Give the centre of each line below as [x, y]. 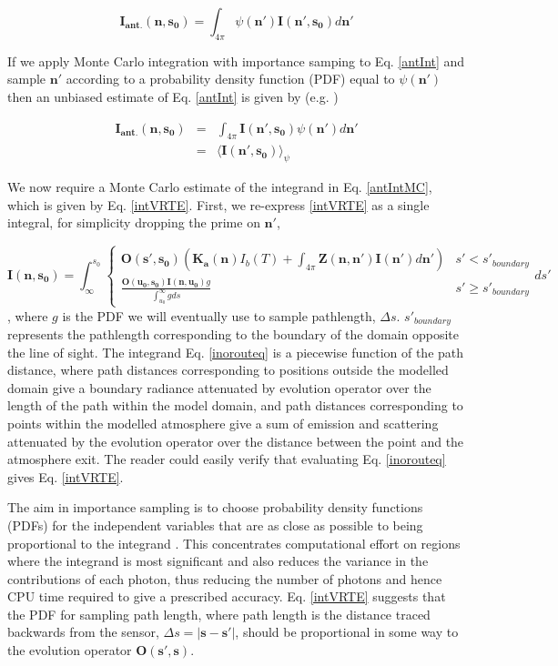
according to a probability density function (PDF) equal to [230, 79]
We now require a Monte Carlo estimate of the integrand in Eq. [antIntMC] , [220, 187]
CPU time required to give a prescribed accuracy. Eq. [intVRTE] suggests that [227, 596]
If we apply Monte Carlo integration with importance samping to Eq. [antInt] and [236, 61]
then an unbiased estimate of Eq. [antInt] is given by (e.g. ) [173, 96]
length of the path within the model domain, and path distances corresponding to [235, 405]
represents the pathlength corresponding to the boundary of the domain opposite [233, 333]
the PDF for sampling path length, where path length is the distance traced [219, 614]
